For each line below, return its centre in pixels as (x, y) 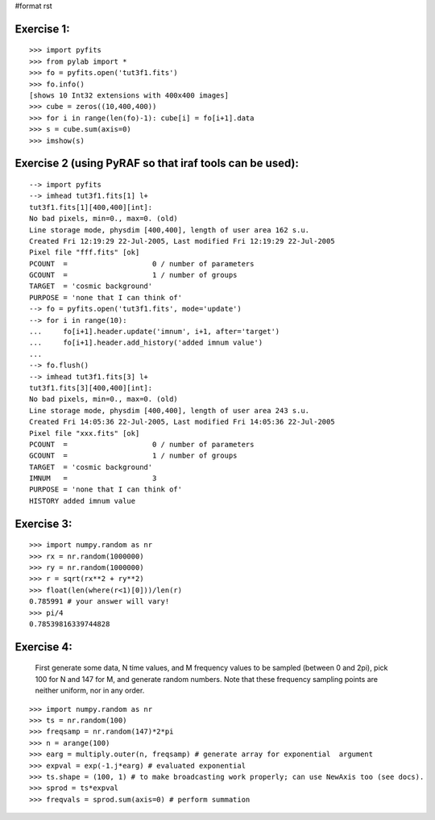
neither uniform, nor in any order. (90, 691)
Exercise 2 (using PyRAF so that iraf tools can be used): (157, 163)
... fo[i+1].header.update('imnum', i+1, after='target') (155, 332)
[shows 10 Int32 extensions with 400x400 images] (129, 95)
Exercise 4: (43, 647)
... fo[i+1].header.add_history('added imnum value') (146, 343)
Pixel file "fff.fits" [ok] (85, 253)
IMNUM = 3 (93, 479)
